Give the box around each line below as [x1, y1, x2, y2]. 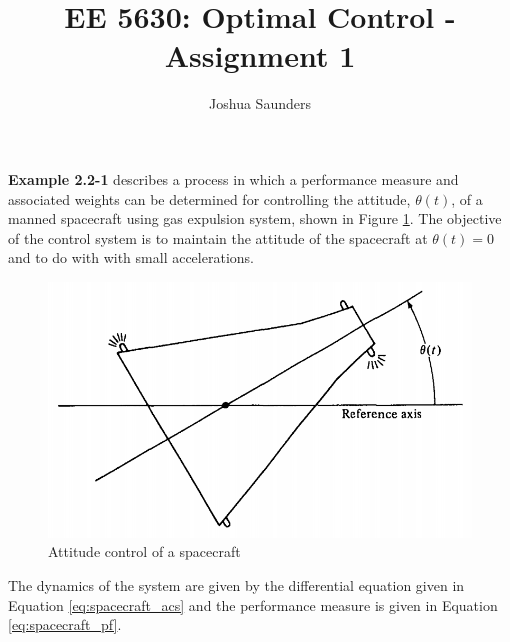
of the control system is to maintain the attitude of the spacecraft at [8, 227, 428, 248]
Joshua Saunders [209, 93, 311, 114]
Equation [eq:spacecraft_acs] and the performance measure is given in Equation [8, 594, 498, 615]
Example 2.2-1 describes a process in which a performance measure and [8, 168, 459, 189]
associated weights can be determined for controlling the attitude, [8, 188, 411, 209]
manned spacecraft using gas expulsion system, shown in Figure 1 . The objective [8, 208, 502, 229]
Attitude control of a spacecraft [48, 541, 241, 562]
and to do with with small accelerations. [8, 247, 254, 268]
